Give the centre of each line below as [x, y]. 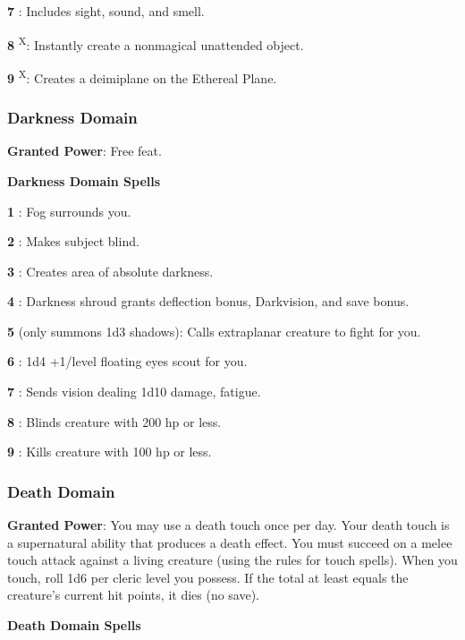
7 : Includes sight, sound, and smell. [106, 11]
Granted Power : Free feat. [85, 151]
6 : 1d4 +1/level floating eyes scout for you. [127, 361]
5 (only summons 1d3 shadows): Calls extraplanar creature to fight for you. [214, 331]
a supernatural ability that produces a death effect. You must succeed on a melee [230, 542]
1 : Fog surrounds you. [69, 211]
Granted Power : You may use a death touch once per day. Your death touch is [228, 525]
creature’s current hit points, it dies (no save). [134, 595]
